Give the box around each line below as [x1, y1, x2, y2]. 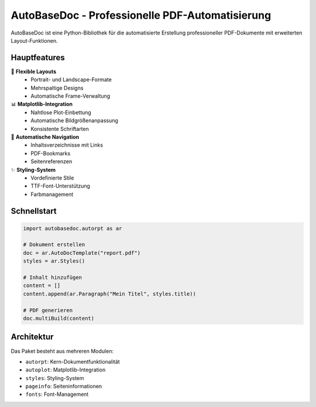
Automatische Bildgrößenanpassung [30, 117, 118, 124]
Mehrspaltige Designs [30, 84, 84, 91]
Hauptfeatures [11, 53, 66, 63]
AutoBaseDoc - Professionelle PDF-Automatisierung [11, 9, 272, 22]
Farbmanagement [30, 191, 74, 198]
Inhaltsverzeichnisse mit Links [30, 142, 104, 149]
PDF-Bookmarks [30, 150, 71, 157]
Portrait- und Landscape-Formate [30, 76, 112, 83]
